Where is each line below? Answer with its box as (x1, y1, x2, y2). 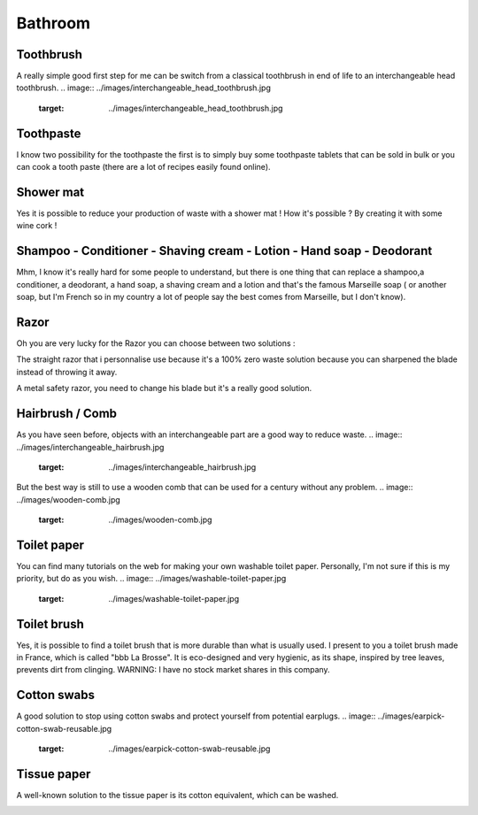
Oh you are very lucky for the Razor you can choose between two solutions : (16, 338, 296, 349)
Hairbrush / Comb (16, 406, 118, 421)
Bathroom (16, 13, 91, 33)
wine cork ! (16, 220, 58, 231)
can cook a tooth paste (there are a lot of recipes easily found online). (16, 162, 271, 173)
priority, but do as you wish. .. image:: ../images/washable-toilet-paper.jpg (16, 573, 287, 584)
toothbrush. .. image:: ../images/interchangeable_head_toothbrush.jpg (16, 82, 272, 93)
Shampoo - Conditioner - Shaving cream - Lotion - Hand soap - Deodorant (16, 243, 433, 258)
